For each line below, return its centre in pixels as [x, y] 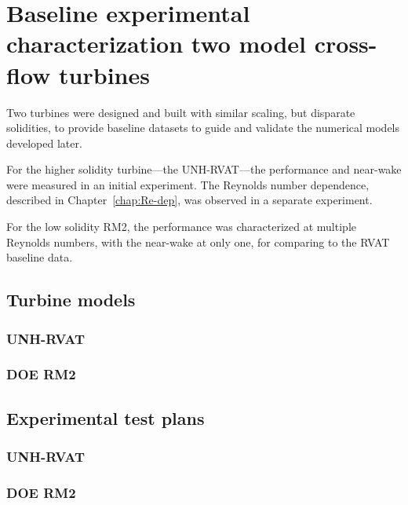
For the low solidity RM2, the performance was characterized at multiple [181, 227]
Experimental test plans [106, 417]
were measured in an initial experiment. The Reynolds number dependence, [188, 184]
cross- [346, 44]
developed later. [44, 143]
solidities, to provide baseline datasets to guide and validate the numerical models [203, 128]
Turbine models [71, 300]
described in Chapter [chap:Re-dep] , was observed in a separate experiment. [189, 200]
